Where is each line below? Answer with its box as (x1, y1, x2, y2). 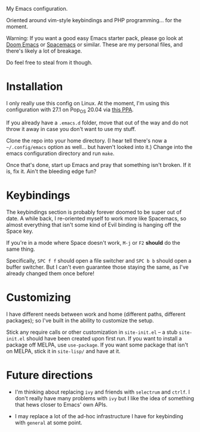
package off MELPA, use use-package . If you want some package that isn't (6, 341, 189, 348)
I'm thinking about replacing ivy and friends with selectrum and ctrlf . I (14, 388, 190, 396)
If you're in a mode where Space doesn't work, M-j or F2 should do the (6, 239, 180, 246)
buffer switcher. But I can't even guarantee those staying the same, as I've (6, 263, 189, 270)
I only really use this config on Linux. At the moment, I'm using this (6, 99, 170, 107)
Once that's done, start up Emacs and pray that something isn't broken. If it (6, 161, 191, 168)
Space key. (6, 227, 34, 235)
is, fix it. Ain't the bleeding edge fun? (6, 168, 97, 175)
